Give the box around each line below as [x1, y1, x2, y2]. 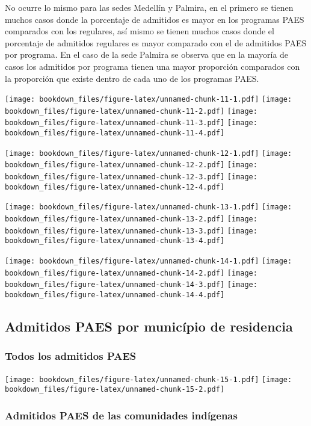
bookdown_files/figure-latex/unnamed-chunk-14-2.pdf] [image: [5, 268, 257, 277]
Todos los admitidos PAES [5, 348, 137, 363]
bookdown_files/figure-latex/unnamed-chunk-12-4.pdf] [5, 182, 225, 191]
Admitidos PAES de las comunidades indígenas [5, 407, 238, 422]
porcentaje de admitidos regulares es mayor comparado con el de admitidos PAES [5, 36, 307, 49]
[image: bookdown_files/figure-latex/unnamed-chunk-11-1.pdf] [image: [5, 95, 292, 104]
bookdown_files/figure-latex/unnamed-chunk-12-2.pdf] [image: [5, 161, 257, 170]
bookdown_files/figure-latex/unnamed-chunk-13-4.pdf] [5, 236, 225, 245]
